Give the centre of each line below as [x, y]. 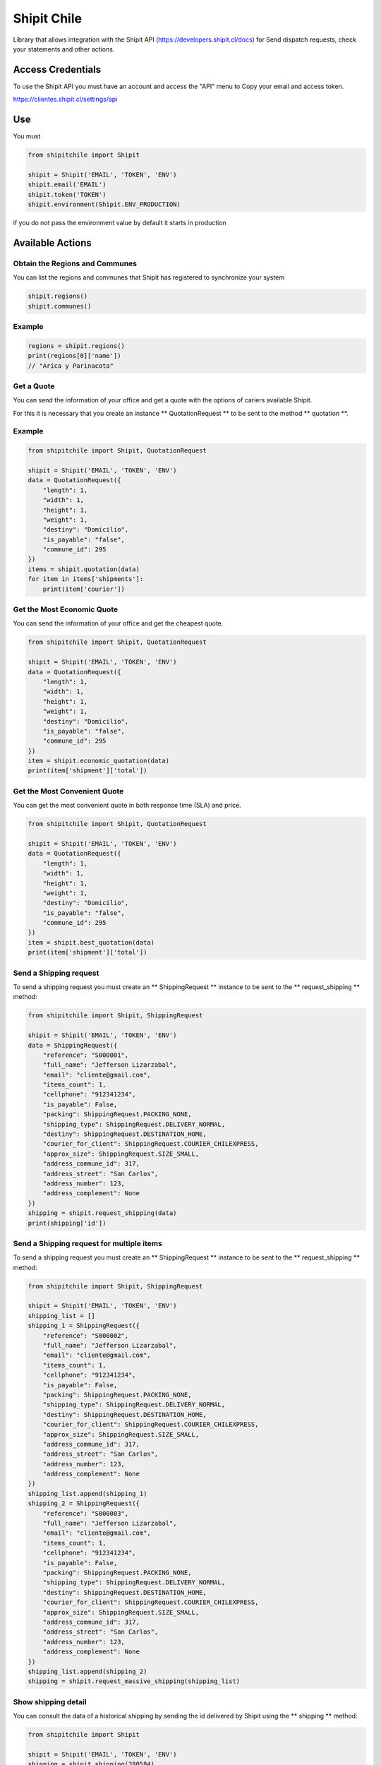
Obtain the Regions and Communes [75, 263]
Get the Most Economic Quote [66, 609]
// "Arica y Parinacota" [71, 366]
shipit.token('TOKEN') [67, 195]
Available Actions [52, 243]
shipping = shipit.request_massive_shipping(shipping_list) [134, 1681]
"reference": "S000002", [86, 1335]
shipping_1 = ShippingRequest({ [84, 1326]
